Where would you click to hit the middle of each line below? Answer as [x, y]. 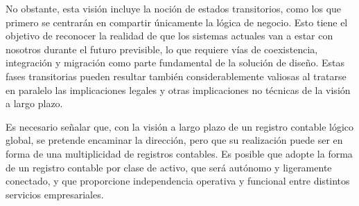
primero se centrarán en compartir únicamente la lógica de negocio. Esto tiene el [177, 22]
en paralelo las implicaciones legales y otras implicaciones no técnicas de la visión [178, 90]
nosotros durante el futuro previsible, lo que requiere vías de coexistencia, [162, 49]
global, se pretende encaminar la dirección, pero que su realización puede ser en [174, 140]
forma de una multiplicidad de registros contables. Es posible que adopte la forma [179, 153]
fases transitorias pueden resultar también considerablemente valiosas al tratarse [176, 76]
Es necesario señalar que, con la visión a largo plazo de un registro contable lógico [180, 126]
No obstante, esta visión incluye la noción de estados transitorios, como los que [174, 8]
